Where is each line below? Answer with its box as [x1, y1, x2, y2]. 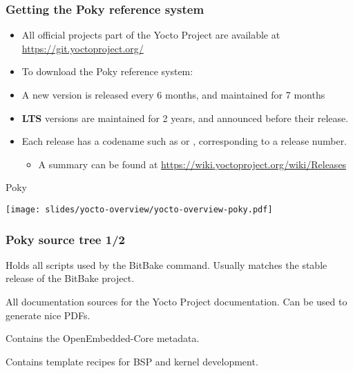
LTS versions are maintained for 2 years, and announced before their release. [21, 110, 349, 125]
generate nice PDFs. [6, 308, 90, 322]
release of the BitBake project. [6, 271, 135, 285]
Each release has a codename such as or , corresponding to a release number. [21, 134, 347, 148]
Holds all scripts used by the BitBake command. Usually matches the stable [6, 257, 327, 272]
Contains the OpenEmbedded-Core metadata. [6, 331, 200, 345]
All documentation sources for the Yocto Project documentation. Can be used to [6, 294, 347, 309]
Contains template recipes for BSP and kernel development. [6, 354, 258, 368]
